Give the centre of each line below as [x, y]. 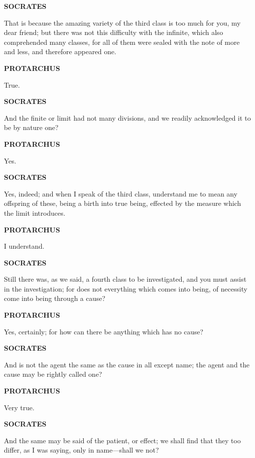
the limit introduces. [35, 213]
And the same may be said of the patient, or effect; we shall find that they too [122, 440]
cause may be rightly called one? [53, 374]
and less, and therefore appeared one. [60, 51]
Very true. [19, 407]
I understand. [24, 246]
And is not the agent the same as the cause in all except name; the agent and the [127, 364]
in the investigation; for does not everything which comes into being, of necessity [126, 288]
